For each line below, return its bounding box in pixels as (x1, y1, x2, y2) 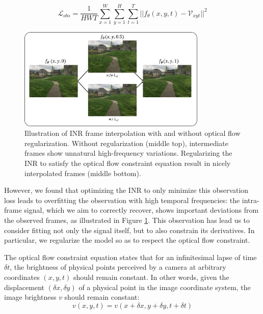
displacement (4, 281, 45, 292)
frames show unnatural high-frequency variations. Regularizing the (24, 148, 232, 158)
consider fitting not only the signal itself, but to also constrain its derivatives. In (4, 224, 255, 235)
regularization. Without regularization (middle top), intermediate (24, 137, 229, 148)
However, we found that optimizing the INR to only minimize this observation (4, 185, 249, 195)
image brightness (4, 292, 57, 302)
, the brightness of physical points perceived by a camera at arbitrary (10, 262, 226, 272)
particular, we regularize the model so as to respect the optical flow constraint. (4, 235, 250, 245)
